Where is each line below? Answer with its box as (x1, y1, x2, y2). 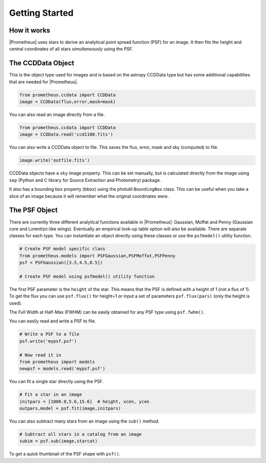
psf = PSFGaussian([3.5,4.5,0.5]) (19, 260, 103, 266)
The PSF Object (9, 206, 58, 214)
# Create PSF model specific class (19, 246, 105, 251)
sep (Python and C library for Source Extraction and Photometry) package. (9, 177, 161, 183)
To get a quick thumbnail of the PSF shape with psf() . (9, 451, 121, 457)
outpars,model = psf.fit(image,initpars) (19, 406, 121, 411)
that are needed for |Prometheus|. (9, 79, 78, 85)
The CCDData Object (9, 59, 74, 68)
